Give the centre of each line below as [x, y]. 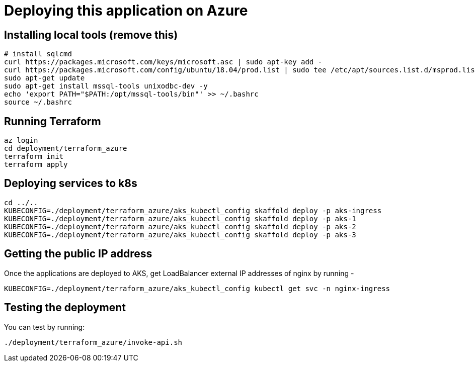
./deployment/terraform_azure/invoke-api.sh [93, 342]
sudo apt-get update [45, 78]
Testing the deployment [65, 308]
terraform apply [36, 165]
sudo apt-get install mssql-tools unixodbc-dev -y [106, 86]
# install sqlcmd [38, 54]
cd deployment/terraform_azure [66, 149]
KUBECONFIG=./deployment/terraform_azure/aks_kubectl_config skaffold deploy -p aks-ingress [193, 210]
